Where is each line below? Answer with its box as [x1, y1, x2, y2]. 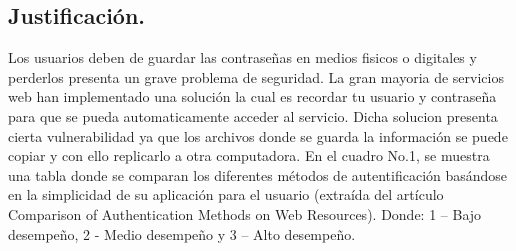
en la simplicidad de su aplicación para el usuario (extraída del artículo [8, 184, 444, 205]
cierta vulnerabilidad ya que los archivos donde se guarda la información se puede [8, 125, 508, 146]
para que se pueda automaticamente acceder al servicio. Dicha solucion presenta [8, 105, 498, 126]
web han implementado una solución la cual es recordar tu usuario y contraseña [8, 86, 497, 107]
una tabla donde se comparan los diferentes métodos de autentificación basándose [8, 164, 508, 185]
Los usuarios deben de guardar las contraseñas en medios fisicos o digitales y [8, 47, 477, 68]
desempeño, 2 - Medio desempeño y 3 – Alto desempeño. [8, 223, 356, 244]
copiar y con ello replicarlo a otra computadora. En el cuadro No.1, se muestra [8, 145, 490, 166]
